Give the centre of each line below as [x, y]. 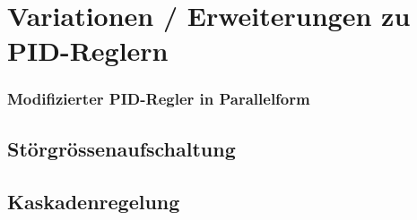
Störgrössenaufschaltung [122, 148]
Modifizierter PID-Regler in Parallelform [159, 99]
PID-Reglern [88, 51]
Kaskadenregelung [94, 201]
